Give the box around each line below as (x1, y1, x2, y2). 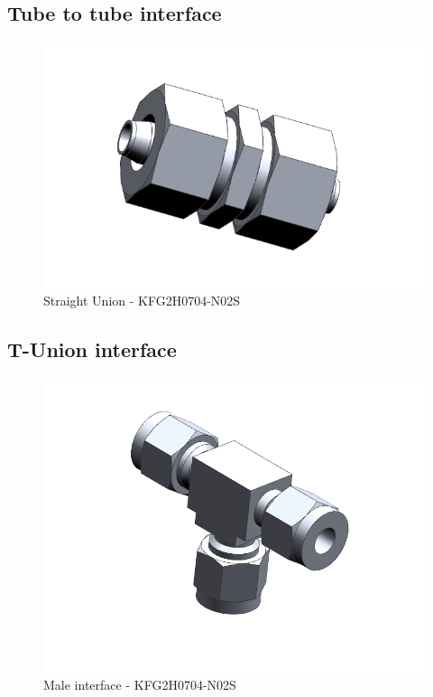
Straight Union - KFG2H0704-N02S (43, 290, 241, 309)
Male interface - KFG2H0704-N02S (43, 675, 236, 694)
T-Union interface (7, 334, 177, 363)
